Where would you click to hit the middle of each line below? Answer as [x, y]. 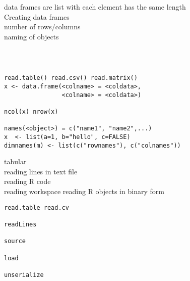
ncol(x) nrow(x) [31, 111]
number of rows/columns [42, 27]
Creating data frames [37, 16]
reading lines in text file [41, 171]
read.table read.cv [37, 207]
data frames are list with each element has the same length [95, 7]
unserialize [24, 275]
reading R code [27, 181]
